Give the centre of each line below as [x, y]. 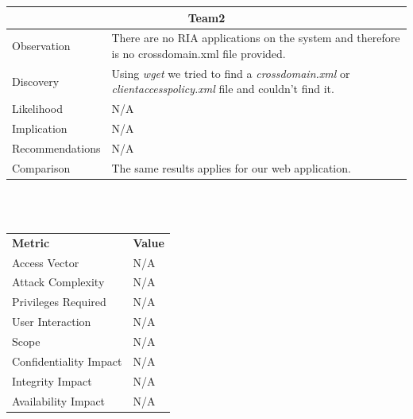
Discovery [36, 81]
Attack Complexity [58, 282]
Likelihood [37, 109]
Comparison [41, 167]
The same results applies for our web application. [231, 167]
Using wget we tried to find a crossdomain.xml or [231, 73]
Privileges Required [59, 302]
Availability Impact [59, 400]
